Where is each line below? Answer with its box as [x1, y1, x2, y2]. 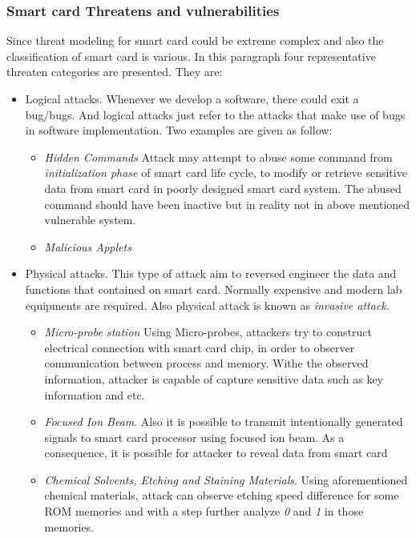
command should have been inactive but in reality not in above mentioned [44, 195, 410, 212]
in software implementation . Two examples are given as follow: [25, 122, 333, 139]
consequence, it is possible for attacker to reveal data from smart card [44, 444, 388, 461]
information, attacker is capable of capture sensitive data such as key [44, 370, 384, 387]
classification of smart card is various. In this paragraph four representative [6, 47, 376, 64]
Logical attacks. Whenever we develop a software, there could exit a [25, 90, 359, 106]
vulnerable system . [44, 211, 136, 228]
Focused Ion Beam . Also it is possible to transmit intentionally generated [44, 413, 403, 430]
